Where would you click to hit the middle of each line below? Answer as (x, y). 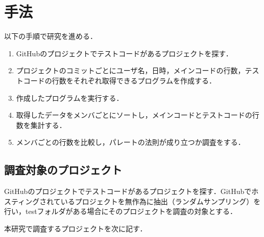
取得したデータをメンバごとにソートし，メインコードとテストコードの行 (138, 115)
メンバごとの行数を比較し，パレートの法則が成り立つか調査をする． (130, 142)
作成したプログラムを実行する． (70, 98)
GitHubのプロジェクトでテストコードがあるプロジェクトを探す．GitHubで (128, 191)
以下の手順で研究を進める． (51, 36)
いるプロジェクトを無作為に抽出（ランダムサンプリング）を (161, 201)
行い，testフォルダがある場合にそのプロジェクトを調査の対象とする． (121, 211)
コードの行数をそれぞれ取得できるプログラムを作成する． (120, 80)
